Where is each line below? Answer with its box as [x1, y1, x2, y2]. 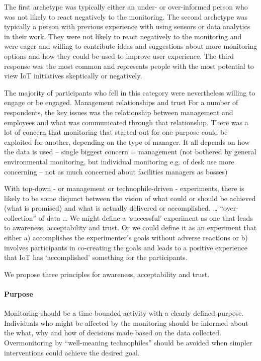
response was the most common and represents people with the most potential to [4, 60, 254, 71]
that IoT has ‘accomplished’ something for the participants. [4, 252, 188, 262]
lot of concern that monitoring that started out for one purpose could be [4, 127, 228, 137]
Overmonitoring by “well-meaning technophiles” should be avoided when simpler [4, 337, 252, 348]
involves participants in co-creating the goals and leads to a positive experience [4, 242, 247, 252]
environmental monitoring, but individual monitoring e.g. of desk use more [4, 156, 234, 166]
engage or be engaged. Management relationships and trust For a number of [4, 97, 238, 108]
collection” [4, 212, 37, 223]
